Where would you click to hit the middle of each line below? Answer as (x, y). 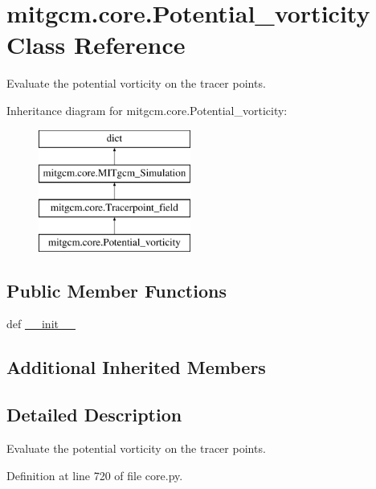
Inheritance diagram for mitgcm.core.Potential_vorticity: (147, 110)
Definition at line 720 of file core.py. (95, 475)
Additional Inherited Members (136, 367)
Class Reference (96, 45)
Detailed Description (94, 415)
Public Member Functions (116, 290)
